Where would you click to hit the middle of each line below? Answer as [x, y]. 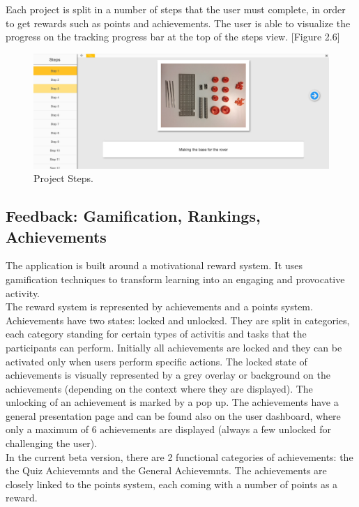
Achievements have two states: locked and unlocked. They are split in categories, [178, 320]
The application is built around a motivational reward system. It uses [154, 265]
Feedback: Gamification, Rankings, [133, 216]
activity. [23, 293]
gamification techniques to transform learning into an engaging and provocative [175, 279]
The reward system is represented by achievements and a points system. [159, 307]
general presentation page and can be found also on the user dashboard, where [173, 415]
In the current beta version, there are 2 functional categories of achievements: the [179, 456]
